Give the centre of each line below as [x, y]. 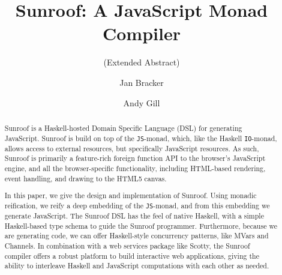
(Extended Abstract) [142, 62]
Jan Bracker [142, 82]
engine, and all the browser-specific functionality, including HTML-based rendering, [135, 168]
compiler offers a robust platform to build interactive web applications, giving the [132, 255]
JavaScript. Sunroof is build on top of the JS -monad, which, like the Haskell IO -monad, [141, 138]
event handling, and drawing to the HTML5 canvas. [85, 178]
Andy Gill [142, 102]
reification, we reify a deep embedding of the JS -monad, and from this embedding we [137, 205]
